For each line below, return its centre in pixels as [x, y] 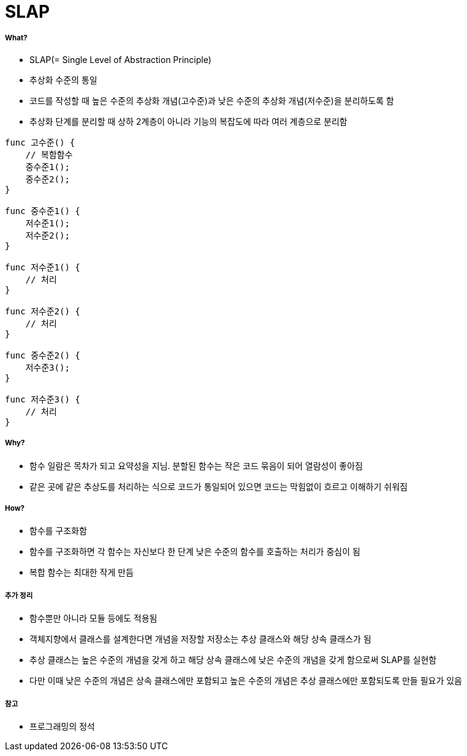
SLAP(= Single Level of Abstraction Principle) [121, 59]
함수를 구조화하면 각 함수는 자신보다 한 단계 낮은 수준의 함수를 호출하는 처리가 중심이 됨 [195, 552]
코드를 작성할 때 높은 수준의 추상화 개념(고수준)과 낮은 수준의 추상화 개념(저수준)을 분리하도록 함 [212, 100]
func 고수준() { [40, 142]
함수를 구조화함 [58, 531]
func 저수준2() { [43, 311]
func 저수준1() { [43, 267]
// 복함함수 [49, 154]
